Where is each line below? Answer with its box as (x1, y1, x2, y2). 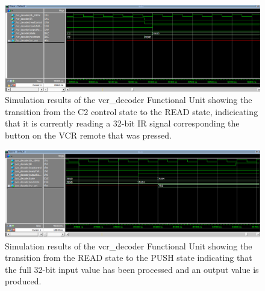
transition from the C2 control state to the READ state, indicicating (5, 105, 258, 117)
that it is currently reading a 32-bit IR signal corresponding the (5, 117, 240, 130)
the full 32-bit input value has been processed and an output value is (5, 263, 259, 275)
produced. (5, 275, 42, 287)
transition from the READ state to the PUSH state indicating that (5, 251, 252, 264)
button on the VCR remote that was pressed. (5, 129, 172, 142)
